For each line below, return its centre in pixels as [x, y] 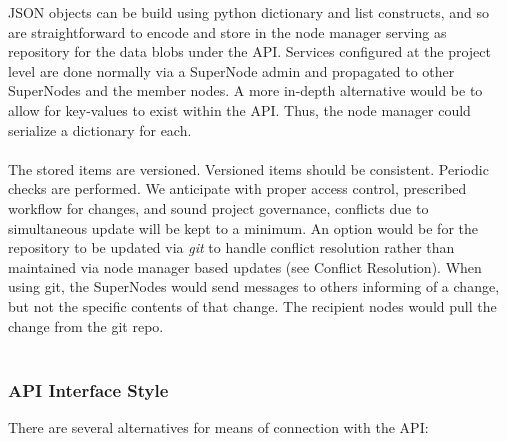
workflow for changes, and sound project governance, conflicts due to [218, 207]
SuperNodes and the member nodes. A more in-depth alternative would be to [245, 90]
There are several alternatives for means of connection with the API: [218, 426]
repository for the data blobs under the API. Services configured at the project [249, 51]
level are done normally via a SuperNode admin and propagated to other [231, 70]
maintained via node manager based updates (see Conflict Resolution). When [245, 266]
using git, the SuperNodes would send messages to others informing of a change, [254, 286]
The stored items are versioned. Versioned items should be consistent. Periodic [248, 168]
